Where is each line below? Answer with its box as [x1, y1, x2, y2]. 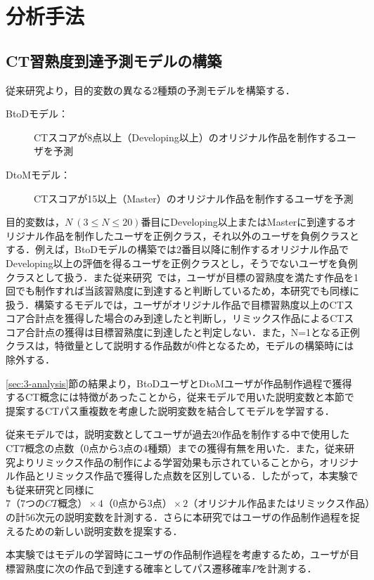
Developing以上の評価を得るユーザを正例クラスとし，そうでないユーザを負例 [6, 255, 358, 270]
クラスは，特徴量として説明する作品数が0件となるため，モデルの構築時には [6, 338, 354, 353]
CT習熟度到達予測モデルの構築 [6, 49, 222, 71]
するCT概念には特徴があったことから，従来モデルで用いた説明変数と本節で [6, 389, 354, 404]
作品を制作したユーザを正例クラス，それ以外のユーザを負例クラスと [44, 228, 359, 243]
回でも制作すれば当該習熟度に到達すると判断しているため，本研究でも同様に [6, 283, 359, 298]
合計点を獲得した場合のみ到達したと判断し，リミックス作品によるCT [25, 311, 344, 326]
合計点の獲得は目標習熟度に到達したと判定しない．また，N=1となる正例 [25, 324, 360, 339]
